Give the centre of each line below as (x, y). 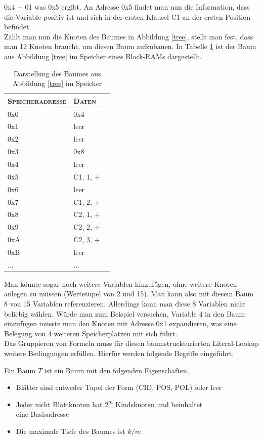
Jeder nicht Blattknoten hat (59, 404)
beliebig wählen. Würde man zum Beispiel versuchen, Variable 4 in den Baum (125, 313)
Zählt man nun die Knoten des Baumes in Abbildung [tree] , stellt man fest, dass (129, 36)
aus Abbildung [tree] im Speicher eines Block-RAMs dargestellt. (103, 56)
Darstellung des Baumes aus (57, 73)
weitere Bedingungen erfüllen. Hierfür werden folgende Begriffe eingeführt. (119, 353)
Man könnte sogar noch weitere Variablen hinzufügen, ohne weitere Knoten (121, 283)
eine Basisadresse (42, 414)
